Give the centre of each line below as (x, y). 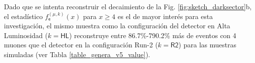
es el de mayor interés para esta (165, 16)
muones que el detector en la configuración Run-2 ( (81, 45)
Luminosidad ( (26, 35)
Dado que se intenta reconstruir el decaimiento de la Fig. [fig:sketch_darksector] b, (128, 6)
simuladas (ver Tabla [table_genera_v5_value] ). (77, 54)
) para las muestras (207, 45)
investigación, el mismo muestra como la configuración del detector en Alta (117, 26)
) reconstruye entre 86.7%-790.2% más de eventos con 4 (153, 35)
